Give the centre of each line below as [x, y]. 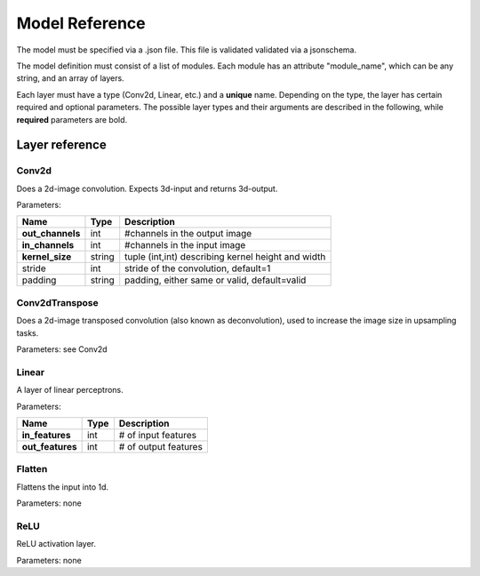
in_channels [48, 245]
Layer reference [61, 145]
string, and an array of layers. [70, 78]
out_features [49, 446]
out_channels [51, 234]
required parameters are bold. [72, 119]
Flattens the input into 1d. [63, 487]
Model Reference [81, 23]
